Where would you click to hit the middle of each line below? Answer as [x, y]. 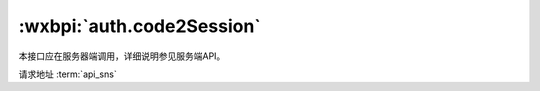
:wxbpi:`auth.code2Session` [140, 26]
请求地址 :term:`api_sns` [67, 74]
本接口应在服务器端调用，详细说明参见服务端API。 [122, 56]
